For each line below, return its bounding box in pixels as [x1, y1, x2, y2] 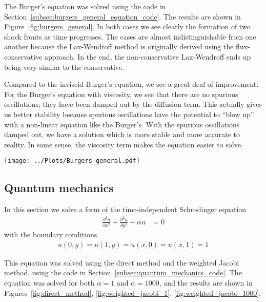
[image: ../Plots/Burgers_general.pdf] [4, 157, 140, 165]
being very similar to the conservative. [4, 61, 124, 72]
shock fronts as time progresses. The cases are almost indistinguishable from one [4, 31, 256, 42]
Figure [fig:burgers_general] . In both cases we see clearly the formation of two [4, 21, 251, 32]
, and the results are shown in [159, 277, 253, 288]
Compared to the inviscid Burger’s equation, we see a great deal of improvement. [4, 79, 259, 89]
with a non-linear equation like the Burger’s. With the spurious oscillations [4, 119, 240, 129]
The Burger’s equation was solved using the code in [4, 1, 166, 11]
